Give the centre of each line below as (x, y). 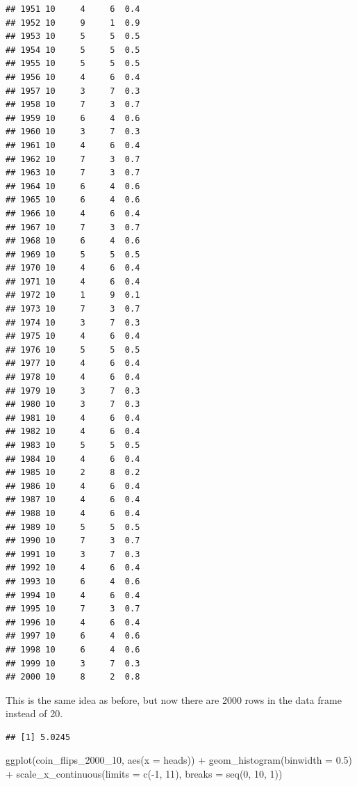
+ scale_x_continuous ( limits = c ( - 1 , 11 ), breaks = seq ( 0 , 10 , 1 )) (144, 774)
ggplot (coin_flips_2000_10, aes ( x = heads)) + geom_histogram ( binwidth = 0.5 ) (179, 760)
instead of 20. (34, 713)
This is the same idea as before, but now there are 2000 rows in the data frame (174, 699)
